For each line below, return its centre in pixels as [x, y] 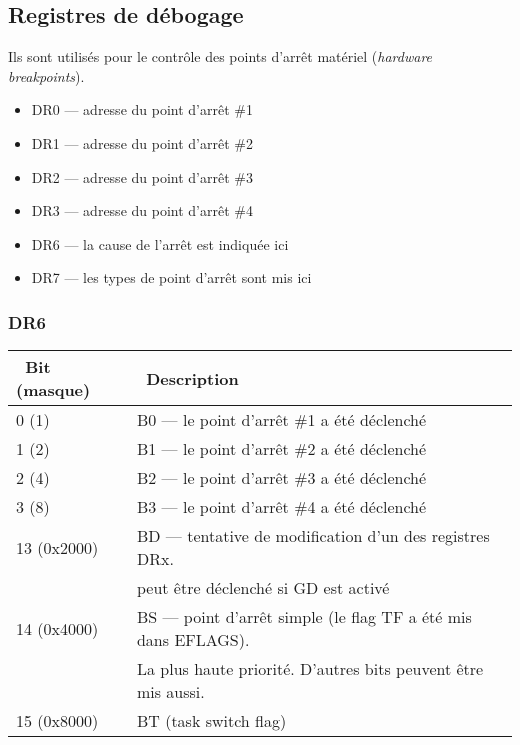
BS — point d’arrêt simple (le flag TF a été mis [304, 617]
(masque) [53, 390]
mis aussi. [170, 692]
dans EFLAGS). [193, 640]
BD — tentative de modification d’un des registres [313, 536]
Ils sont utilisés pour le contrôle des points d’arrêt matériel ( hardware [220, 56]
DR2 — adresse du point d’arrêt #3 [142, 176]
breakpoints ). [46, 75]
